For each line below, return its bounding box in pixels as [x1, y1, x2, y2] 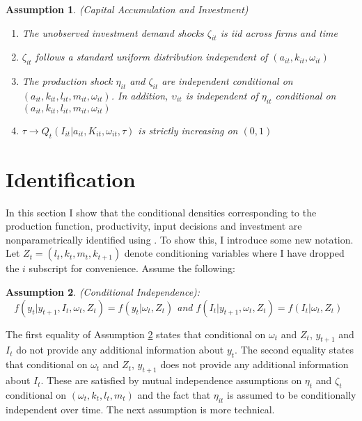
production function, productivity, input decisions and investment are [6, 219, 302, 233]
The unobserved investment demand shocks [22, 25, 204, 40]
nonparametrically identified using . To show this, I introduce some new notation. [6, 232, 354, 246]
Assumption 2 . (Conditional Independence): [6, 285, 200, 299]
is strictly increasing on [138, 122, 238, 137]
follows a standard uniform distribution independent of [35, 49, 268, 64]
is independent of [185, 88, 258, 102]
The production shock [22, 74, 113, 88]
